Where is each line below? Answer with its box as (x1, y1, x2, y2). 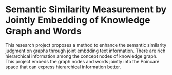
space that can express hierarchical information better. (5, 64, 121, 70)
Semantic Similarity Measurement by (5, 4, 167, 15)
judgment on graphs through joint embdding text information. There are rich (5, 47, 166, 54)
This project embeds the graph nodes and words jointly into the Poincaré (5, 58, 160, 64)
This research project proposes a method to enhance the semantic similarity (5, 42, 167, 48)
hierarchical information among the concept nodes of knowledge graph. (5, 53, 158, 59)
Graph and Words (5, 26, 82, 37)
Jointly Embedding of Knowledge (5, 14, 150, 26)
